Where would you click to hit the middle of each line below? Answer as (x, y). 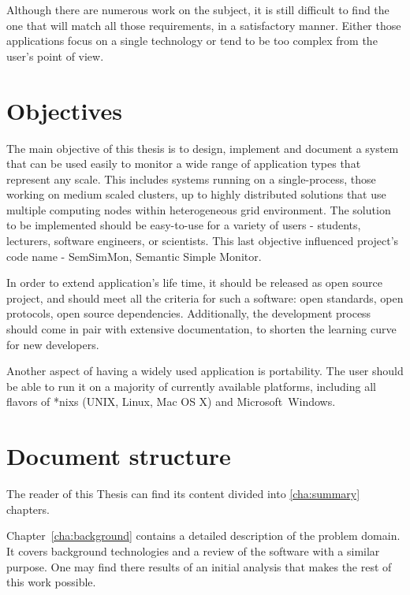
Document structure (119, 456)
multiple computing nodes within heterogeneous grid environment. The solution (199, 209)
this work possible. (51, 582)
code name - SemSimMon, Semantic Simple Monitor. (134, 256)
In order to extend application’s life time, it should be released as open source (194, 283)
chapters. (28, 509)
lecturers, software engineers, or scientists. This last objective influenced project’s (203, 241)
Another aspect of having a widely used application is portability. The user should (205, 371)
